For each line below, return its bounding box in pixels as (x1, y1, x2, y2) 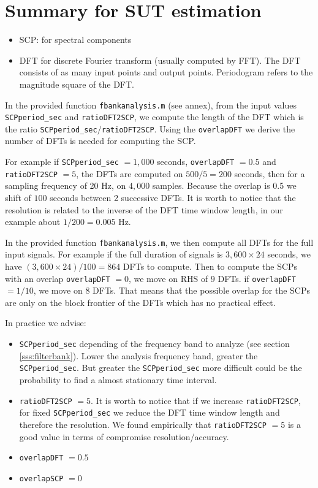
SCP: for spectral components (19, 33, 132, 46)
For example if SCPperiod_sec (5, 155, 119, 168)
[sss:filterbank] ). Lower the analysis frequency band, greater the (19, 349, 258, 362)
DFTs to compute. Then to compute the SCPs (123, 260, 298, 272)
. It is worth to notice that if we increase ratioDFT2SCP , (91, 394, 301, 406)
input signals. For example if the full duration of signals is (5, 248, 223, 261)
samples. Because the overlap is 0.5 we (152, 179, 297, 192)
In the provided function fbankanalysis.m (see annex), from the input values (5, 98, 297, 111)
